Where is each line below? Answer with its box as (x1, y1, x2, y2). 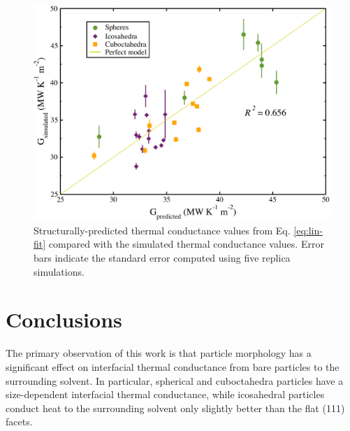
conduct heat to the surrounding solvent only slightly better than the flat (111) (6, 400, 345, 415)
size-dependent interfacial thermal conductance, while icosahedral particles (6, 387, 325, 402)
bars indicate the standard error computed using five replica (34, 250, 291, 265)
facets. (6, 414, 33, 429)
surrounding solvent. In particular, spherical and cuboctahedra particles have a (6, 373, 344, 388)
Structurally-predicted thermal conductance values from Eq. (34, 222, 291, 237)
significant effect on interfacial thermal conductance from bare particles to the (6, 359, 340, 374)
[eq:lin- (293, 222, 323, 237)
